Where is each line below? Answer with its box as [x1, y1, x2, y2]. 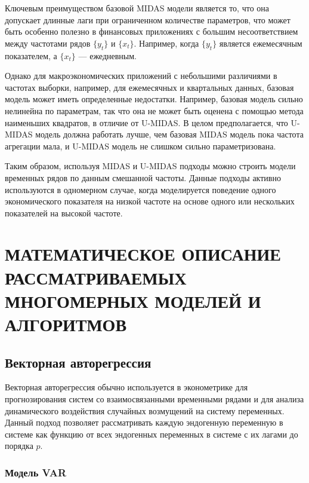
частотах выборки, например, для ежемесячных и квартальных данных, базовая [5, 81, 294, 93]
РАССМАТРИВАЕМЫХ [5, 265, 187, 289]
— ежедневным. [78, 49, 137, 62]
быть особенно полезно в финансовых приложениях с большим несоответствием [5, 25, 298, 38]
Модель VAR [5, 464, 67, 479]
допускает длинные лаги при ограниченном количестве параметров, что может [5, 13, 291, 26]
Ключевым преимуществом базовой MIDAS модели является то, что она [5, 2, 270, 14]
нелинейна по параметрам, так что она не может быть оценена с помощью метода [5, 104, 304, 117]
